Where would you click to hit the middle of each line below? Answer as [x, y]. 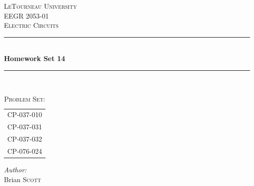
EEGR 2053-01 [26, 15]
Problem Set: [25, 98]
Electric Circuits [31, 25]
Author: [15, 170]
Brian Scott [22, 179]
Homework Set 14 [35, 58]
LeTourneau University [41, 6]
